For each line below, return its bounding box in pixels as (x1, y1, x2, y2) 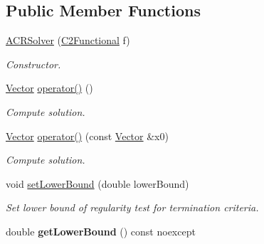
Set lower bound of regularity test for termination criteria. (6, 200, 259, 215)
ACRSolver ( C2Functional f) (6, 33, 130, 48)
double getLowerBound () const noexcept (6, 223, 196, 238)
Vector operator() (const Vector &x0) (6, 128, 169, 143)
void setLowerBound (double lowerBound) (6, 176, 189, 191)
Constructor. (6, 56, 61, 71)
